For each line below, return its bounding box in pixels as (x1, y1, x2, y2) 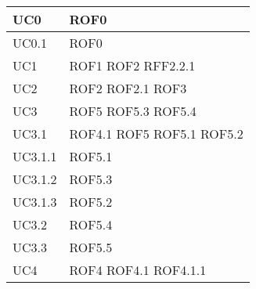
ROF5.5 (69, 238, 113, 256)
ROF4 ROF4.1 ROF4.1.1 (69, 261, 207, 279)
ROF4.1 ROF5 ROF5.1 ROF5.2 (69, 125, 243, 143)
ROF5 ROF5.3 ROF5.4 (69, 102, 197, 120)
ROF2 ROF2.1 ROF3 (69, 79, 187, 97)
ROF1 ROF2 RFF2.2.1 (69, 56, 196, 74)
